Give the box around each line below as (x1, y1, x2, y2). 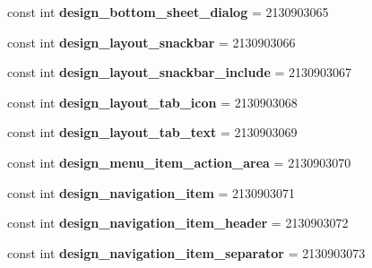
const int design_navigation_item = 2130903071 (7, 183, 296, 202)
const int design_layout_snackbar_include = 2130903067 (7, 63, 352, 82)
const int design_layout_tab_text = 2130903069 (7, 123, 298, 142)
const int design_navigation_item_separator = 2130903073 (7, 243, 366, 262)
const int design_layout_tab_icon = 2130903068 (7, 92, 298, 111)
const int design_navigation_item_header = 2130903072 (7, 213, 349, 232)
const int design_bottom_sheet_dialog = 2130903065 (7, 3, 329, 21)
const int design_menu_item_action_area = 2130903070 (7, 152, 351, 171)
